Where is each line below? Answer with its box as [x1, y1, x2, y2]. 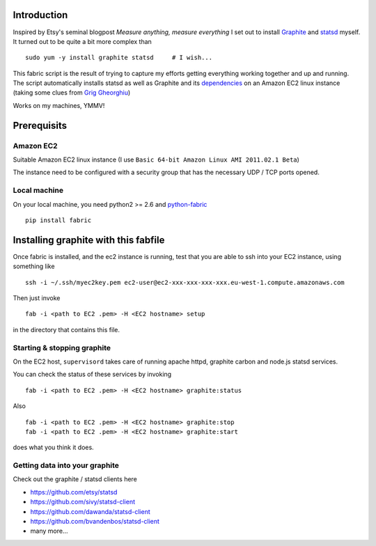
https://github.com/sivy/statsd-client [30, 498, 136, 506]
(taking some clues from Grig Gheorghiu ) [13, 88, 131, 97]
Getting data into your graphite [13, 460, 120, 470]
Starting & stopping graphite [13, 343, 111, 352]
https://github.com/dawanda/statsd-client [30, 507, 150, 515]
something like [13, 262, 55, 271]
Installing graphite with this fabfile [13, 234, 165, 246]
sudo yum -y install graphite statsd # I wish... [25, 54, 212, 62]
